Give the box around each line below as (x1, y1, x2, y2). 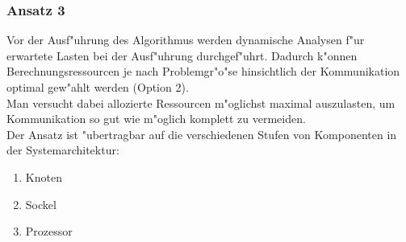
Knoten (25, 168, 62, 185)
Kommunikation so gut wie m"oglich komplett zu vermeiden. (6, 110, 306, 127)
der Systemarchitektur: (6, 142, 119, 158)
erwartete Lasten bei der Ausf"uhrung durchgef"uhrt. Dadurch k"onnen (6, 47, 358, 64)
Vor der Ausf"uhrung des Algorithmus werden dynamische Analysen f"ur (6, 31, 365, 48)
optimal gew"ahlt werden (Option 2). (6, 79, 189, 95)
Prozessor (25, 223, 73, 240)
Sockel (25, 195, 57, 212)
